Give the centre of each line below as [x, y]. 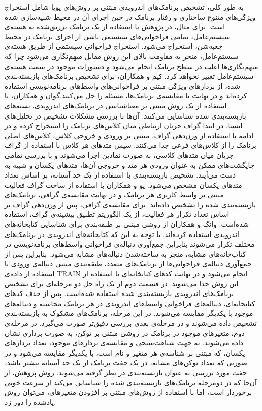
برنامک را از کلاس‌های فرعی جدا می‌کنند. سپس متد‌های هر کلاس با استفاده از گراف [131, 145]
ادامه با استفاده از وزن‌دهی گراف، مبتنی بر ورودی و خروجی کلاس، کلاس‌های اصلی [129, 135]
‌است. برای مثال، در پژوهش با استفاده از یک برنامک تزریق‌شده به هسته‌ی [115, 26]
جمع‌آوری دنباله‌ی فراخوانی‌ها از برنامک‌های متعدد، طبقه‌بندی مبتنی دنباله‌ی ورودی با [128, 263]
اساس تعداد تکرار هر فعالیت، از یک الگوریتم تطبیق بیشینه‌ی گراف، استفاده [117, 214]
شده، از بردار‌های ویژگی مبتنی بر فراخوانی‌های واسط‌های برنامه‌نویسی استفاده [123, 85]
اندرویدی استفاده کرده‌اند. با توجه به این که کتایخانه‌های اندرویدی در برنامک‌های [122, 234]
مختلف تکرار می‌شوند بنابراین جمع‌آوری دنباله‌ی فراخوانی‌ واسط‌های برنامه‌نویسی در [130, 244]
